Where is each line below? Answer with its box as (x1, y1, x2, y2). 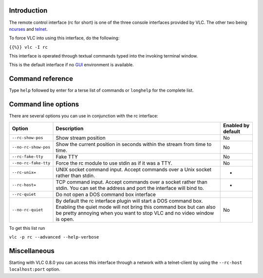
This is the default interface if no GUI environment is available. (9, 62, 134, 68)
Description (56, 125, 84, 131)
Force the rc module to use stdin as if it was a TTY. (56, 160, 172, 167)
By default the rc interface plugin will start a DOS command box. (56, 197, 203, 204)
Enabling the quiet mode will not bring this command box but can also (56, 204, 216, 210)
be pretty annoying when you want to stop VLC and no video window (56, 209, 214, 216)
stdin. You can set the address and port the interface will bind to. (56, 185, 204, 191)
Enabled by (223, 122, 250, 129)
